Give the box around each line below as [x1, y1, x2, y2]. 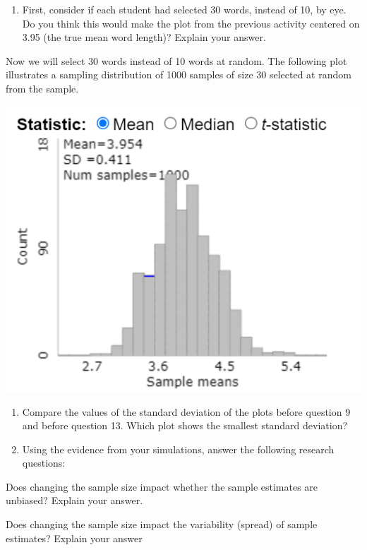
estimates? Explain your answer [6, 530, 143, 545]
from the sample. [6, 80, 79, 95]
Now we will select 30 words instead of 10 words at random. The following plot [6, 53, 347, 68]
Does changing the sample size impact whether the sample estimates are [6, 479, 318, 494]
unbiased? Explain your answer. [6, 493, 143, 508]
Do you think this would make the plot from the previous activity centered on [22, 16, 360, 30]
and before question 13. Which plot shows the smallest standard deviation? [22, 418, 348, 433]
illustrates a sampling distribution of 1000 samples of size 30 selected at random [6, 67, 351, 82]
